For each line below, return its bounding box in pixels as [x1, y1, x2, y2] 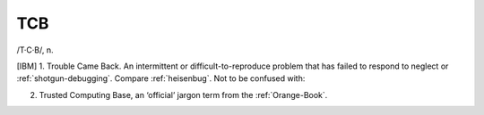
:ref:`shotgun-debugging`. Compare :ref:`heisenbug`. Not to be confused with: [16, 73, 306, 84]
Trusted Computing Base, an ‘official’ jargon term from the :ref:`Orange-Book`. [39, 89, 328, 100]
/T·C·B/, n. [16, 45, 54, 55]
